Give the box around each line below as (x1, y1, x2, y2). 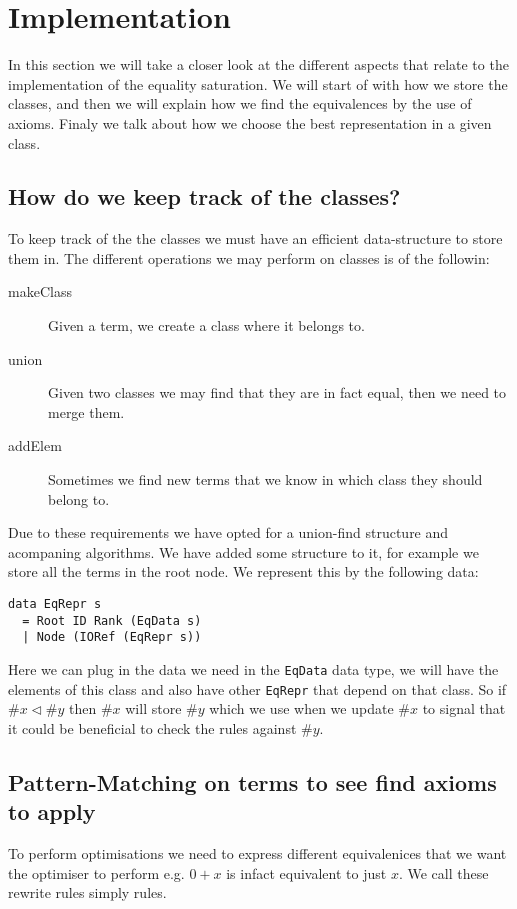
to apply (8, 796, 96, 827)
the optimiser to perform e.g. (8, 862, 185, 883)
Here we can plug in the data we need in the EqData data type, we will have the (8, 658, 499, 679)
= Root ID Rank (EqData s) (22, 613, 202, 628)
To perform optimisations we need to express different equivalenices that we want (8, 843, 507, 864)
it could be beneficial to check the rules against (8, 717, 297, 738)
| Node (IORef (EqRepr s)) (22, 630, 202, 645)
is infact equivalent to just (226, 862, 387, 883)
